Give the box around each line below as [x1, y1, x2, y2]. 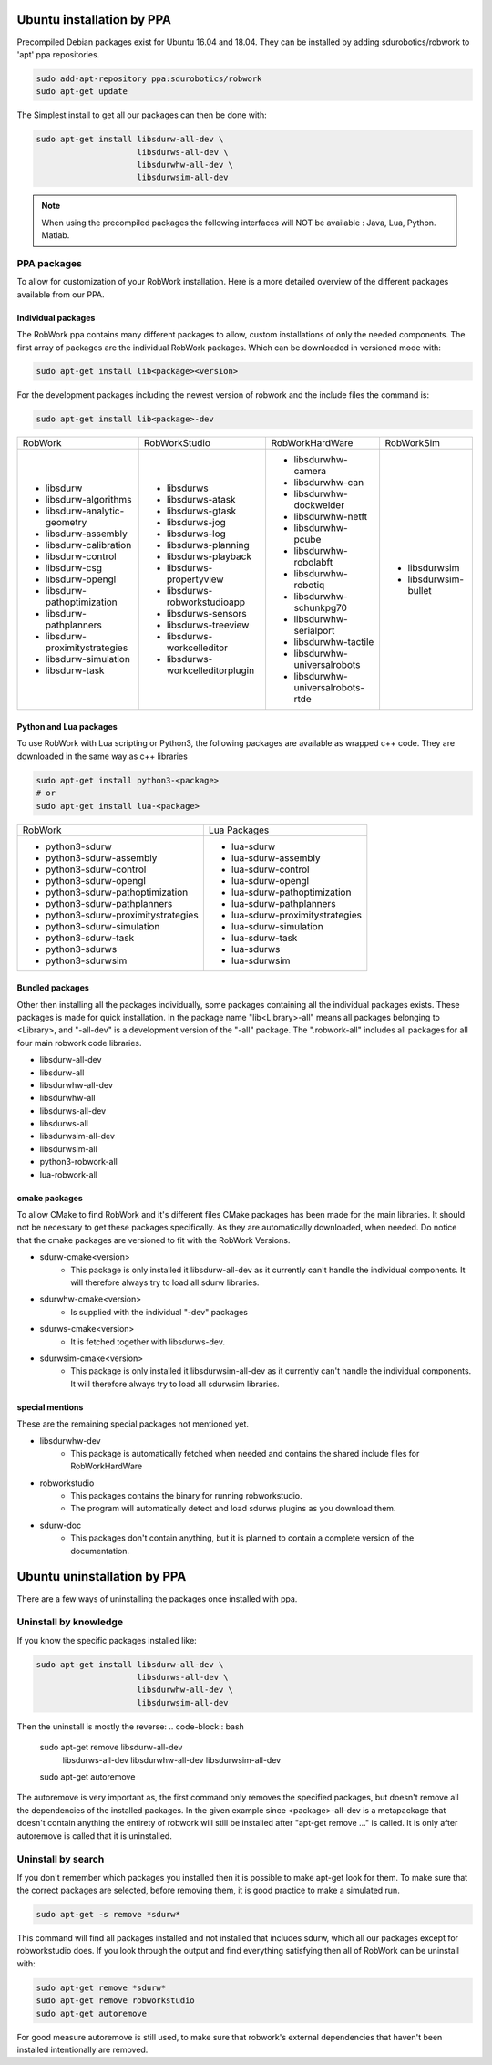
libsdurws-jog [166, 516, 227, 529]
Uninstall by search [16, 1852, 105, 1865]
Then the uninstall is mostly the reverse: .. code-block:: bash [16, 1720, 245, 1732]
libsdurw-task [45, 664, 105, 677]
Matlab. [41, 230, 70, 241]
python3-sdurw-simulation [45, 919, 160, 932]
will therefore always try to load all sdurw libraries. [70, 1277, 260, 1288]
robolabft [293, 556, 333, 569]
